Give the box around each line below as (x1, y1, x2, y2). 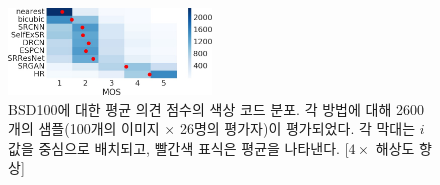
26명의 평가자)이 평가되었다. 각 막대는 (179, 118, 416, 139)
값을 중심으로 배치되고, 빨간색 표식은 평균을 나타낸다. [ (8, 137, 349, 158)
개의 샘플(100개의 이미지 (8, 118, 160, 139)
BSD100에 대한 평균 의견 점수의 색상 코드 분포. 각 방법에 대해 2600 (8, 98, 424, 119)
